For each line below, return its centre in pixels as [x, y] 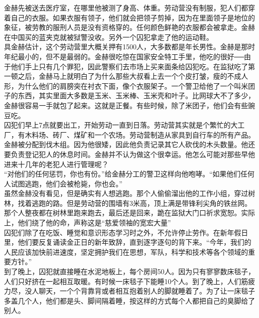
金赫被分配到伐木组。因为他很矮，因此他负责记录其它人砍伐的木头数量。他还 [129, 144]
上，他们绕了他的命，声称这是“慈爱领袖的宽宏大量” [88, 223]
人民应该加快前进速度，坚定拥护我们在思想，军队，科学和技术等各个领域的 [126, 251]
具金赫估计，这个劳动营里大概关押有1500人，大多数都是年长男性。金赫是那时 [129, 47]
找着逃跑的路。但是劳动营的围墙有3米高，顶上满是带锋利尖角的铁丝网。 [134, 203]
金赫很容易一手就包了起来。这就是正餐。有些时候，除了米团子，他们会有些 [126, 105]
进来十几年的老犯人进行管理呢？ [56, 164]
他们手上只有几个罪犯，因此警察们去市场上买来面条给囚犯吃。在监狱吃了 [129, 66]
